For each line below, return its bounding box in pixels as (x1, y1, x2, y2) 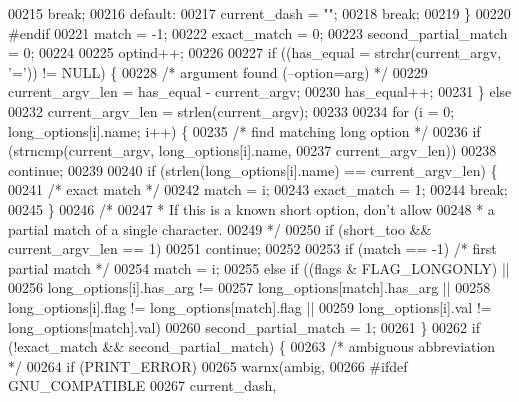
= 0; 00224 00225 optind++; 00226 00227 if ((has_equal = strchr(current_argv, (8, 42, 502, 63)
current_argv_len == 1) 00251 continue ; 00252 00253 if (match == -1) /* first (8, 238, 497, 259)
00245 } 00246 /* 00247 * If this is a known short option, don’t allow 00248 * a (8, 198, 495, 219)
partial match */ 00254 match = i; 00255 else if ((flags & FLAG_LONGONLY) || (8, 257, 510, 278)
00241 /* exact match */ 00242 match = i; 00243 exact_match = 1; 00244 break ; (8, 179, 508, 200)
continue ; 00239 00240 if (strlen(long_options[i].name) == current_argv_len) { (8, 159, 498, 180)
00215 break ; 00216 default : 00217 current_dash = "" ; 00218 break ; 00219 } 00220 (8, 3, 511, 23)
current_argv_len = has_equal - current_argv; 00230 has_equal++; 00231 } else (8, 81, 512, 102)
